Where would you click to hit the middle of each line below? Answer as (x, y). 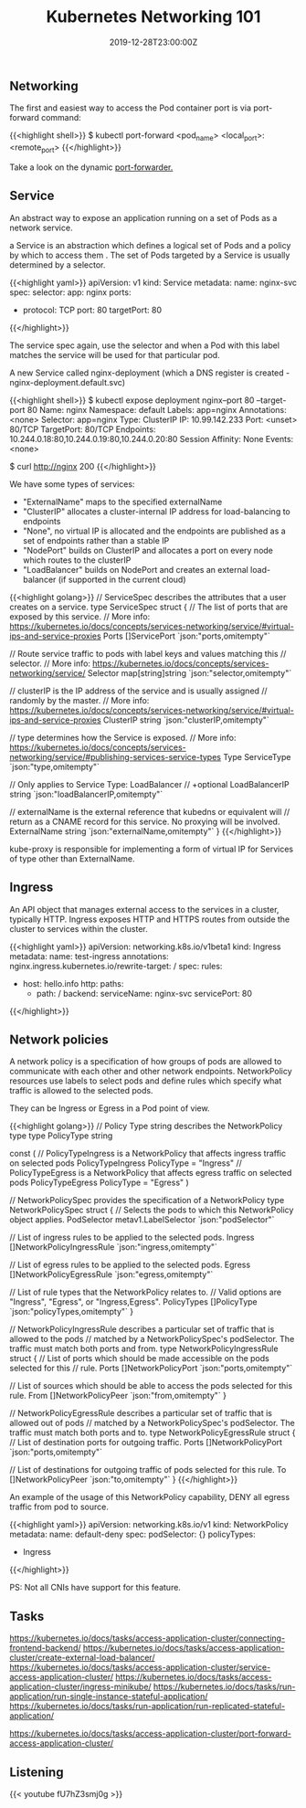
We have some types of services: (72, 484)
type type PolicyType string (61, 1136)
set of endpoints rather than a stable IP (96, 540)
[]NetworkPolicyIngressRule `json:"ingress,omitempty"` (113, 1247)
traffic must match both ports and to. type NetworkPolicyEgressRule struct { (153, 1433)
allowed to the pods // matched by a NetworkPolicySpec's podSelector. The (152, 1339)
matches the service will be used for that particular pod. (115, 354)
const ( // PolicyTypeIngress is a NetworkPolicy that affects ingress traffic (148, 1154)
